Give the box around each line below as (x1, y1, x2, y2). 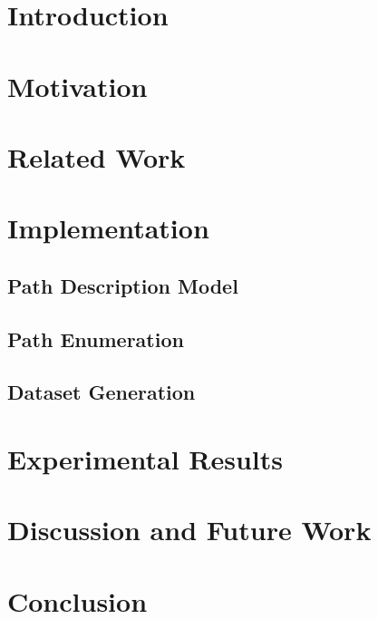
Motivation (7, 67, 148, 104)
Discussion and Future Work (7, 511, 372, 548)
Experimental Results (7, 440, 283, 478)
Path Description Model (7, 271, 238, 299)
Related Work (7, 138, 186, 175)
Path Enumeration (7, 324, 184, 353)
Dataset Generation (7, 378, 196, 406)
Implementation (7, 209, 209, 247)
